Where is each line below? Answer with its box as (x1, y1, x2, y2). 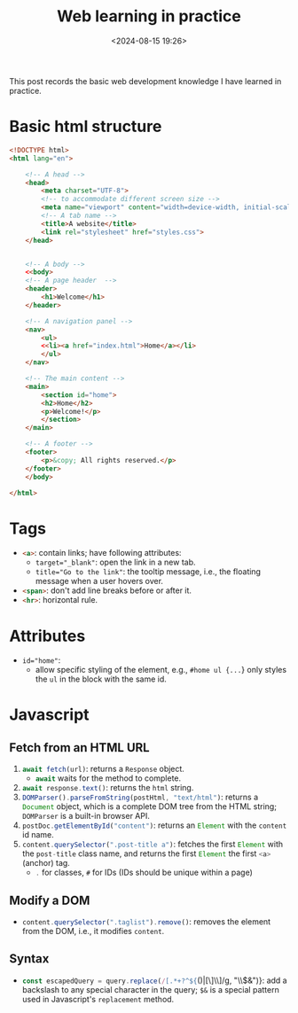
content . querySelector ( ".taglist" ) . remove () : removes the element (21, 916, 271, 927)
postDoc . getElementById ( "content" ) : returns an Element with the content (21, 820, 287, 830)
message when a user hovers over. (35, 576, 164, 587)
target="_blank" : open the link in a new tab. (35, 557, 197, 568)
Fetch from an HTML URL (9, 740, 150, 755)
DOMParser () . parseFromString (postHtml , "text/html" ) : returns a (21, 791, 259, 803)
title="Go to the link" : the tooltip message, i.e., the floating (35, 566, 262, 577)
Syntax (9, 951, 50, 967)
